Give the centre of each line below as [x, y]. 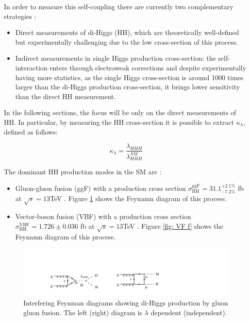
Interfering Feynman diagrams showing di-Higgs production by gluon [126, 302]
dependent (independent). [189, 312]
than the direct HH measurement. [66, 96]
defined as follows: [31, 131]
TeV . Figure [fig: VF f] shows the [173, 226]
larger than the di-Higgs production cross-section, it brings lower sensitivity [128, 87]
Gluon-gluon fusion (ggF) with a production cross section [100, 188]
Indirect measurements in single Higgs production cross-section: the [116, 58]
